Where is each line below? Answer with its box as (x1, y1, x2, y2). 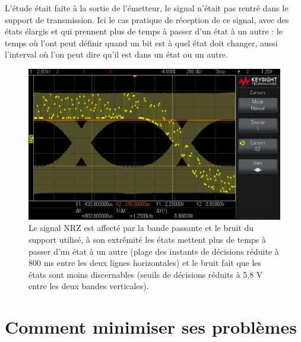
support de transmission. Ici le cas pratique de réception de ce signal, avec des (5, 13, 289, 26)
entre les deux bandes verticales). (28, 280, 149, 292)
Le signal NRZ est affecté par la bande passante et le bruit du (28, 221, 254, 234)
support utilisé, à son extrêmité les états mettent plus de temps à (28, 233, 266, 245)
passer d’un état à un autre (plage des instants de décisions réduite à (28, 245, 279, 257)
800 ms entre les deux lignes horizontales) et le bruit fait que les (28, 256, 262, 269)
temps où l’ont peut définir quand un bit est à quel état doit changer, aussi (5, 36, 278, 49)
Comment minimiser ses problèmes (5, 315, 297, 339)
